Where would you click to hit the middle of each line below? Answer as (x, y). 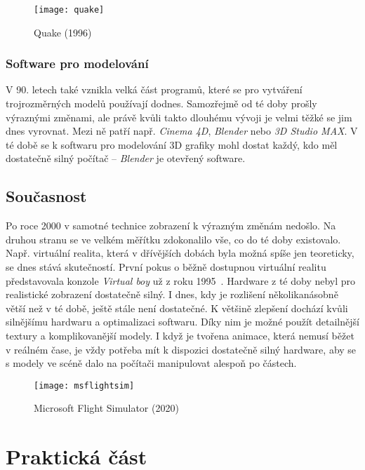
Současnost (46, 196)
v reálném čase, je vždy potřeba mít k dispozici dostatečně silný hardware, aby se (181, 349)
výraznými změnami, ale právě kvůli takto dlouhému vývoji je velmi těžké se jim (179, 117)
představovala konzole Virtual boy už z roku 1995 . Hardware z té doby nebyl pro (181, 280)
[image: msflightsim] (84, 385)
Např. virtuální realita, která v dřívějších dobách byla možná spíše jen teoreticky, (180, 253)
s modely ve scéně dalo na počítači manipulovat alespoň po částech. (151, 363)
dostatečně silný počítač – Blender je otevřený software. (126, 158)
